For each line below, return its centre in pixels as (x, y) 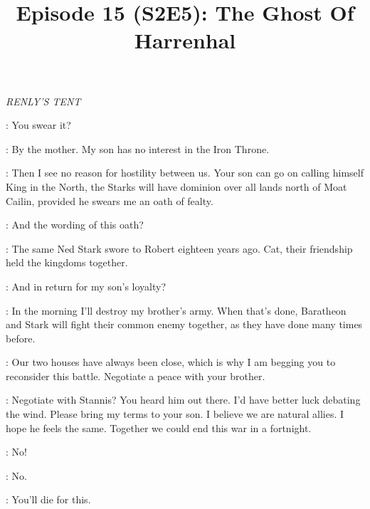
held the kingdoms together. (67, 262)
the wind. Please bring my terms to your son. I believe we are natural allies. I (175, 414)
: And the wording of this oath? (75, 225)
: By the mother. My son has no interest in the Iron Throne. (138, 148)
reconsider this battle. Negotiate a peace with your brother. (136, 376)
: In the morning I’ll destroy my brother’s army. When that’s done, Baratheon (176, 310)
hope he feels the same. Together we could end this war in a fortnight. (159, 427)
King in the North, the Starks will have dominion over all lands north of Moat (176, 186)
